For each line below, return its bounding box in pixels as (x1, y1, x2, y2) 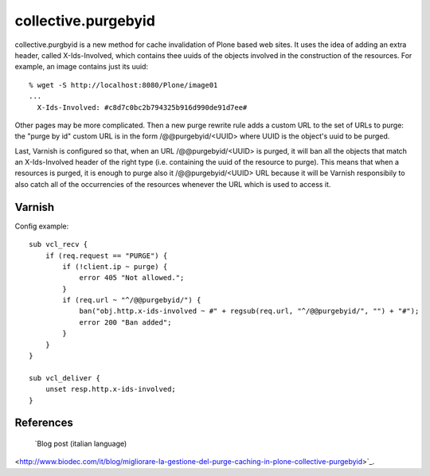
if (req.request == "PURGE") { (45, 251, 168, 260)
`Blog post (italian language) (34, 439, 127, 449)
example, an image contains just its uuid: (14, 62, 149, 72)
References (14, 416, 73, 430)
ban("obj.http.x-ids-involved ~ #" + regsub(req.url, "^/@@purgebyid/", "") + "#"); (79, 306, 420, 316)
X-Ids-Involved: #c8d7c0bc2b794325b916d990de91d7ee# (37, 103, 248, 111)
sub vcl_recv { (29, 240, 88, 249)
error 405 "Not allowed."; (79, 273, 185, 283)
